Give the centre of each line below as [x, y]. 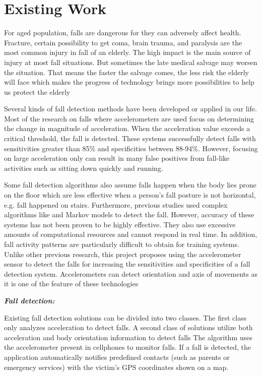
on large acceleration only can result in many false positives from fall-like [117, 158]
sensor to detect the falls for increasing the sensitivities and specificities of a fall [127, 264]
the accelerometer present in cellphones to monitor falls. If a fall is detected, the [128, 347]
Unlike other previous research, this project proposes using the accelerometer [123, 254]
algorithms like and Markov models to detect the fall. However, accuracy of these [129, 214]
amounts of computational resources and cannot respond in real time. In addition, [131, 234]
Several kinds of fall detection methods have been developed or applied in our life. [130, 109]
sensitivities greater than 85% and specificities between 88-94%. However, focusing [131, 148]
